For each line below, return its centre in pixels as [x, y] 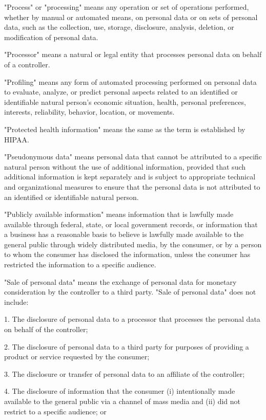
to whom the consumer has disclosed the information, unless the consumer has [127, 254]
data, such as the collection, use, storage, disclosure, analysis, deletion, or [119, 27]
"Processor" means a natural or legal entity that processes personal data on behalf [133, 54]
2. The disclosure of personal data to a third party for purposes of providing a [127, 346]
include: [16, 302]
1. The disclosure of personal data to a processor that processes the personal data [132, 319]
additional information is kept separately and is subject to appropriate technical [130, 177]
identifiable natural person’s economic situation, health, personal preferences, [125, 102]
